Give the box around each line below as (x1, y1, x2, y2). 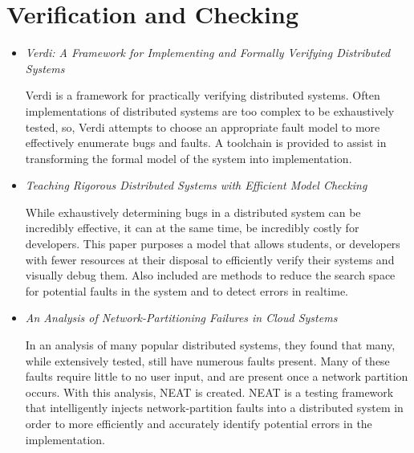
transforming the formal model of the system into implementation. (25, 149, 352, 166)
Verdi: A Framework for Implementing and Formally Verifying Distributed (25, 44, 391, 61)
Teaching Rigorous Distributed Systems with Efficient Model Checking (25, 177, 367, 194)
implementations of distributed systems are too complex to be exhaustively (25, 102, 395, 119)
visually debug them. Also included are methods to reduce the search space (25, 267, 396, 284)
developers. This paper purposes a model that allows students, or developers (25, 235, 400, 252)
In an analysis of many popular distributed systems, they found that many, (25, 337, 396, 353)
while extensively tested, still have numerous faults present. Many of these (25, 352, 390, 369)
